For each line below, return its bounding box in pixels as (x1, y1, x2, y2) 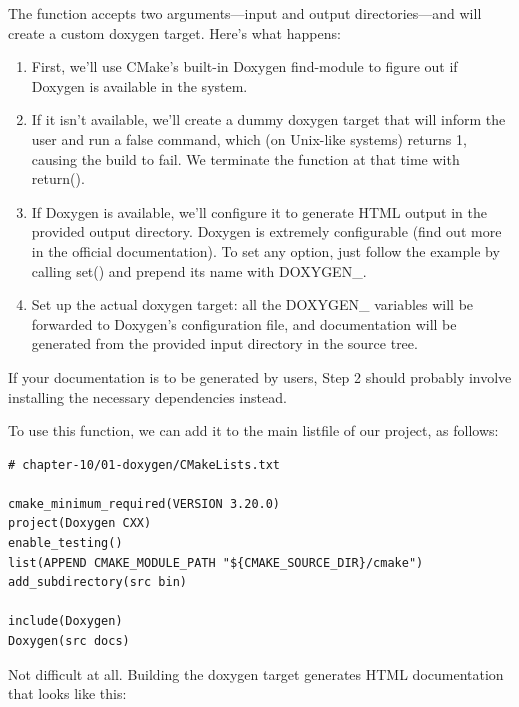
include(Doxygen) (8, 614, 123, 629)
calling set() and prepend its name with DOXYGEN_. (31, 260, 367, 281)
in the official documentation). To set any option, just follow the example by (31, 240, 500, 261)
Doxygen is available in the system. (31, 75, 248, 96)
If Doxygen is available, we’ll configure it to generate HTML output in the (31, 201, 487, 222)
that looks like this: (8, 683, 127, 704)
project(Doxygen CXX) (8, 516, 152, 531)
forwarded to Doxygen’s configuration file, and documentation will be (31, 313, 457, 334)
